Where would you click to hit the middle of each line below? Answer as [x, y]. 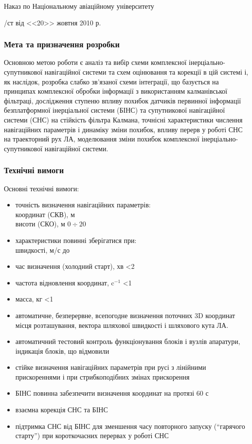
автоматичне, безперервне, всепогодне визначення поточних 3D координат [125, 315]
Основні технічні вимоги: [42, 188]
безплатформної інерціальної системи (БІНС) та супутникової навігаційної [115, 110]
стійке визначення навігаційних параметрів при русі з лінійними [111, 367]
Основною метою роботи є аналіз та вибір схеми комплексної [95, 62]
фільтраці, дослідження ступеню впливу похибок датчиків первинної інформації [123, 100]
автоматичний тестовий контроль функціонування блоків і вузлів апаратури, [128, 341]
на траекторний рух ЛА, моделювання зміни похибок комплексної [102, 139]
